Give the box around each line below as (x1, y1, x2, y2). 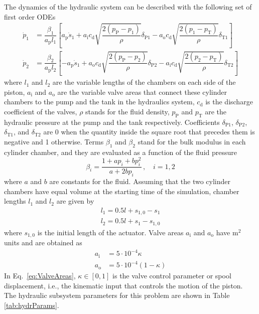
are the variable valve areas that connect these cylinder (57, 86, 227, 97)
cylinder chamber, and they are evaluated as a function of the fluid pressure (4, 146, 237, 157)
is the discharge (205, 96, 253, 107)
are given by (56, 196, 94, 206)
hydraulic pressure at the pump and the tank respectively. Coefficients (4, 116, 220, 127)
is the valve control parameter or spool (112, 270, 231, 281)
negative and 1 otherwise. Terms (4, 136, 104, 146)
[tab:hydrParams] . (4, 300, 59, 310)
